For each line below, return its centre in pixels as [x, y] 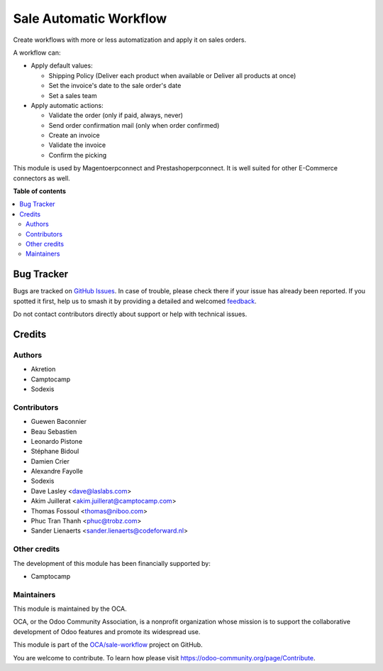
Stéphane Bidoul [55, 452]
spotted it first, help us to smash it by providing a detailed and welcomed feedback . [135, 301]
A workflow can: [37, 53]
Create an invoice [74, 136]
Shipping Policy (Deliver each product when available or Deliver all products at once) [172, 75]
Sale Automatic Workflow [90, 18]
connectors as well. [41, 178]
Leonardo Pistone [57, 441]
